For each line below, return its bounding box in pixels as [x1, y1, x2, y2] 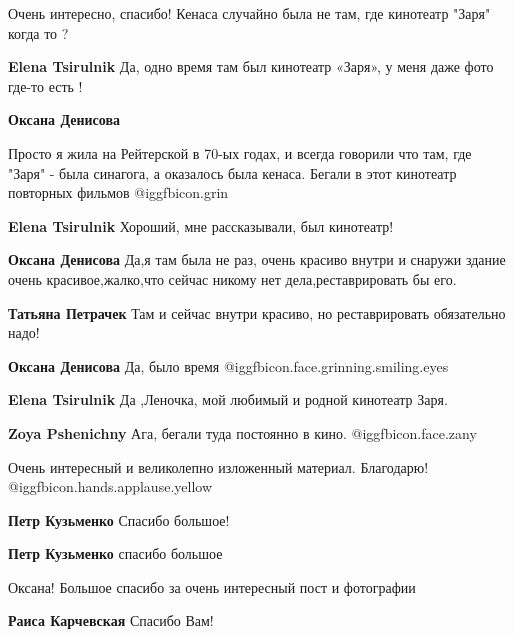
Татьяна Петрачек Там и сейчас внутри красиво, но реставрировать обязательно [8, 302, 506, 323]
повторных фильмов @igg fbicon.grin [8, 182, 229, 203]
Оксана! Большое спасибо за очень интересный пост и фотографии [8, 576, 416, 597]
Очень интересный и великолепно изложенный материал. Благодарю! [8, 456, 429, 477]
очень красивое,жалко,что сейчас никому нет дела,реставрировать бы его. [8, 268, 457, 289]
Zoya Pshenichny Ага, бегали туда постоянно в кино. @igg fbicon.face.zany [8, 422, 477, 443]
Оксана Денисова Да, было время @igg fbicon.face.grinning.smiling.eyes [8, 355, 449, 376]
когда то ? [8, 22, 69, 43]
